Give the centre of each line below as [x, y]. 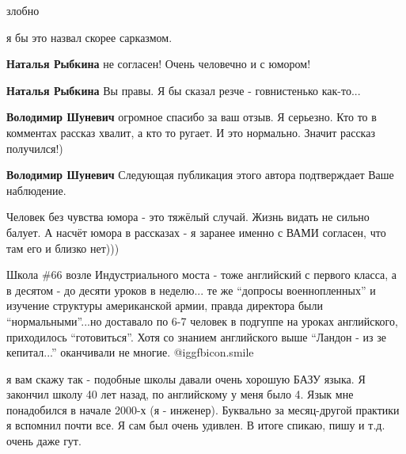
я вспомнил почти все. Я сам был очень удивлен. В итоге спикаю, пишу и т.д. [196, 425]
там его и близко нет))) [63, 248]
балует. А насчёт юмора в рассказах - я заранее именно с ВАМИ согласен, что [196, 232]
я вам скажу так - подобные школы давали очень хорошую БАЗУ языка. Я [186, 378]
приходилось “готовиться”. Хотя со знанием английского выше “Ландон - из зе [196, 336]
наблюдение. [36, 190]
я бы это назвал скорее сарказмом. [89, 37]
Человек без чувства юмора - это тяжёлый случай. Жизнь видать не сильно [188, 217]
